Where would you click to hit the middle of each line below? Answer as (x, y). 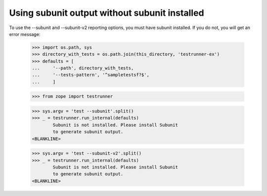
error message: (25, 34)
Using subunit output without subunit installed (107, 13)
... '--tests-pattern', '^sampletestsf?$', (90, 75)
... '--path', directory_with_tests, (83, 68)
